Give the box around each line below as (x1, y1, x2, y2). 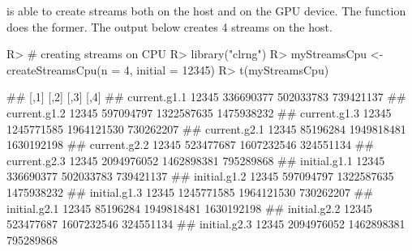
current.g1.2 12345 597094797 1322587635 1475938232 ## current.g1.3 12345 (6, 104, 392, 121)
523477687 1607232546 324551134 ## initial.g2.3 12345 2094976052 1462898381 (6, 215, 406, 232)
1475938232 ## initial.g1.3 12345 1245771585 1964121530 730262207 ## (6, 183, 373, 200)
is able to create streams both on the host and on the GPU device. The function (6, 2, 406, 19)
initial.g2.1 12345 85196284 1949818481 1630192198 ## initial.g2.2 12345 (6, 199, 373, 216)
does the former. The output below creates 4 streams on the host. (6, 18, 333, 35)
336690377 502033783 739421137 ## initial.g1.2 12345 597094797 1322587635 (6, 168, 394, 185)
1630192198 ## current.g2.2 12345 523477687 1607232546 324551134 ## (6, 136, 375, 153)
